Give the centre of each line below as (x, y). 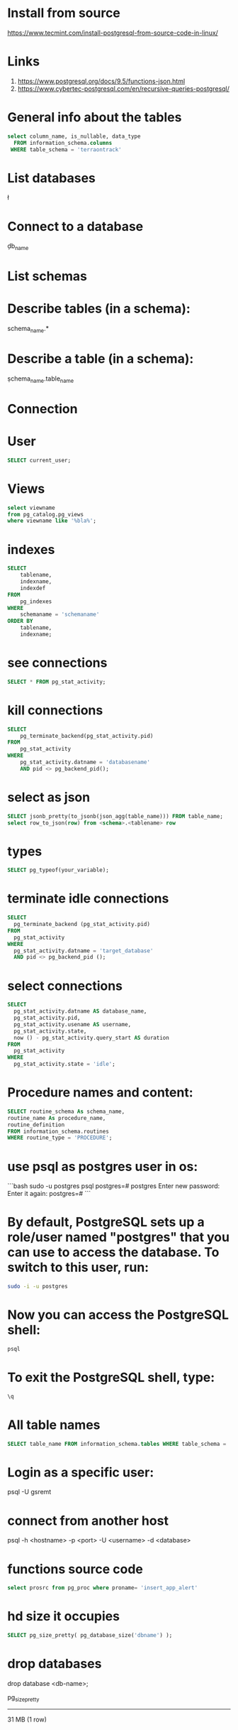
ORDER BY (20, 621)
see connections (57, 663)
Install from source (64, 13)
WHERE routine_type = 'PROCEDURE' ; (60, 1138)
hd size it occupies (64, 1616)
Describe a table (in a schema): (101, 359)
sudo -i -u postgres (38, 1287)
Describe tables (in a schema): (99, 309)
